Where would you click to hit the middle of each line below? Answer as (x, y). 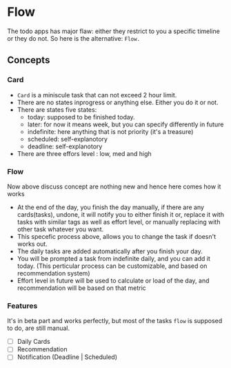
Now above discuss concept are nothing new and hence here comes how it (114, 186)
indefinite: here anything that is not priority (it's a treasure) (110, 131)
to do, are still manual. (39, 328)
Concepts (29, 60)
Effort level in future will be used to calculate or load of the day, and (113, 280)
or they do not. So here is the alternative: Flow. (74, 38)
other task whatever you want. (60, 229)
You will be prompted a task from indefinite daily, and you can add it (113, 258)
